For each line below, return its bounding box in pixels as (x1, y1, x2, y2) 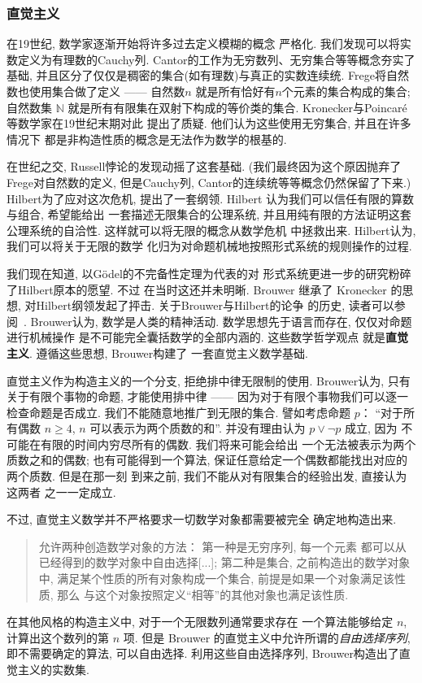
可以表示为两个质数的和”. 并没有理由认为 (89, 420, 306, 437)
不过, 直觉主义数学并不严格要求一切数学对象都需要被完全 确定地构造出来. (7, 511, 397, 528)
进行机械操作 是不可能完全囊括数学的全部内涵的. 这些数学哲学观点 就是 (7, 328, 385, 346)
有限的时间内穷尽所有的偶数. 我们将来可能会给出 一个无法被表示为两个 (40, 435, 416, 452)
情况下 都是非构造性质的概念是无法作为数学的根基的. (7, 130, 287, 147)
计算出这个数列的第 (7, 629, 109, 646)
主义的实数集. (17, 661, 89, 677)
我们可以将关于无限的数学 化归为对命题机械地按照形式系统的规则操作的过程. (7, 237, 412, 254)
